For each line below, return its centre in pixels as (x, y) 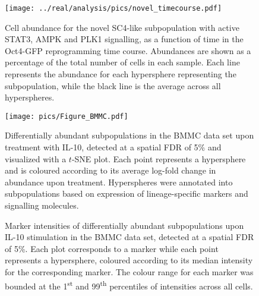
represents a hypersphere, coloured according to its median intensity (129, 260)
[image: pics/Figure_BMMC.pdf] (67, 116)
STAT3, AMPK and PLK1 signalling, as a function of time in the (124, 39)
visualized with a (36, 158)
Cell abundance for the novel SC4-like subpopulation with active (122, 27)
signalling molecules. (42, 205)
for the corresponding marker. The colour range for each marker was (129, 272)
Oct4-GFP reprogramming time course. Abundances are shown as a (128, 50)
